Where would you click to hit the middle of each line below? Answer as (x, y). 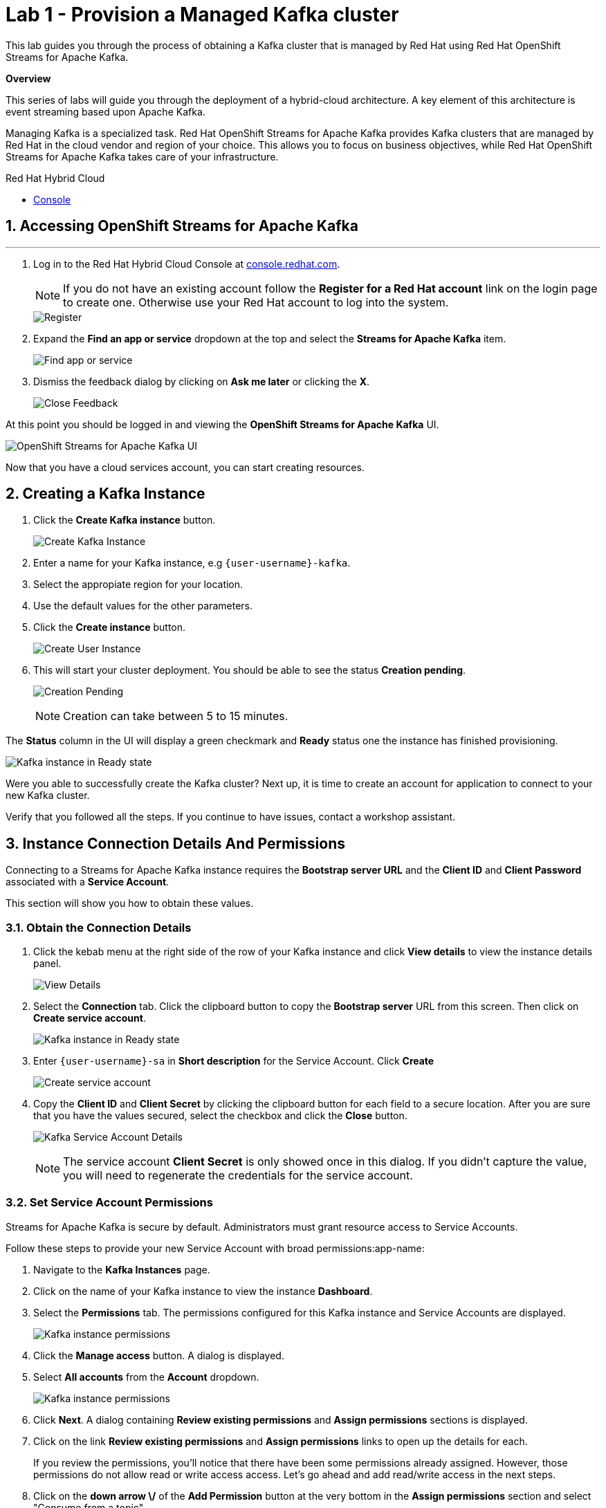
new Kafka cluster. (48, 796)
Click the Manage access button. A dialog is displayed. (159, 1355)
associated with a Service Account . (88, 882)
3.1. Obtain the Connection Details (99, 927)
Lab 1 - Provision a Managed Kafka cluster (202, 15)
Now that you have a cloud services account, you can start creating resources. (185, 467)
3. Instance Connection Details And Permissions (175, 843)
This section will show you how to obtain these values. (130, 903)
